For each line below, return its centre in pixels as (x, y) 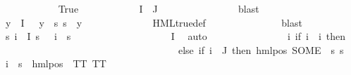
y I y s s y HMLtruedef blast (154, 22)
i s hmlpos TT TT (56, 63)
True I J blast (159, 8)
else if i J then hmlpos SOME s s (261, 49)
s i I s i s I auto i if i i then (175, 36)
